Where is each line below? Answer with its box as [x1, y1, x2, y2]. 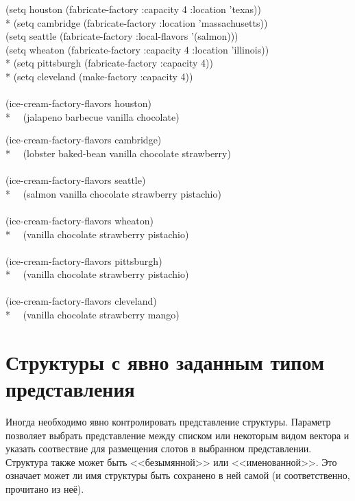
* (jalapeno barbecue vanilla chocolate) [5, 109, 180, 124]
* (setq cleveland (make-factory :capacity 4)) [5, 69, 193, 83]
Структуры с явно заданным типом [5, 347, 325, 375]
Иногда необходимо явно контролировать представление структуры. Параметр [5, 414, 331, 428]
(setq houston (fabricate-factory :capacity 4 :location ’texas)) [5, 2, 261, 16]
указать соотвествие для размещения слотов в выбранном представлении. [5, 441, 312, 456]
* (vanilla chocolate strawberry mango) [5, 307, 180, 322]
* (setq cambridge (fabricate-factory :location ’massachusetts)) [5, 15, 268, 30]
